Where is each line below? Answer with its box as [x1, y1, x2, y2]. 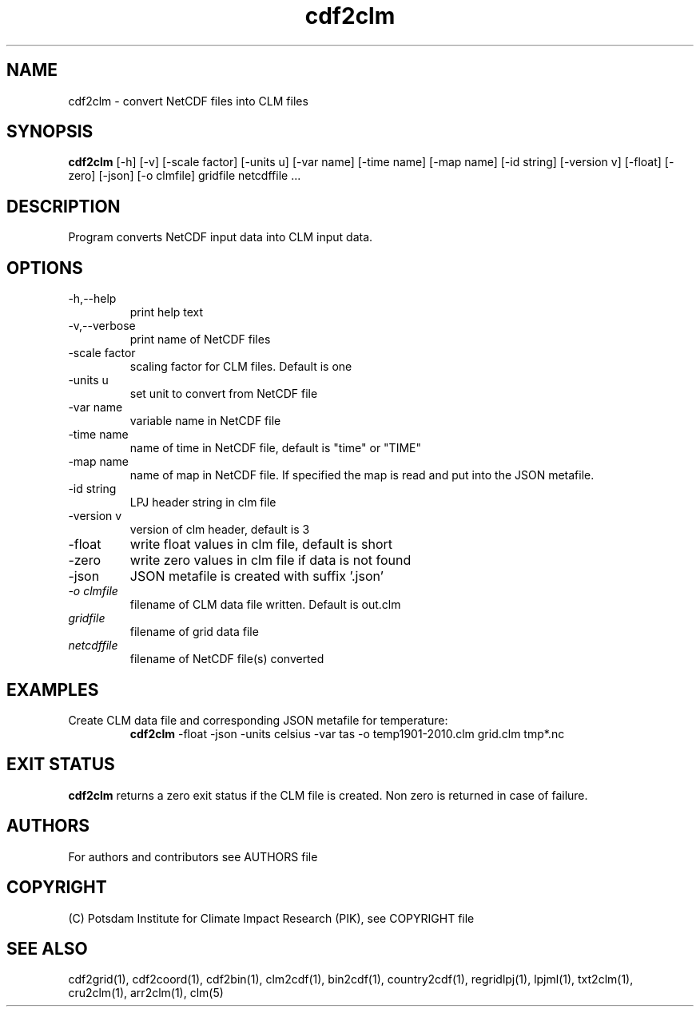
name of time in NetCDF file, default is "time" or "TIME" [129, 441, 422, 455]
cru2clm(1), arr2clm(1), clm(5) [68, 986, 224, 1000]
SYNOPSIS [6, 121, 93, 142]
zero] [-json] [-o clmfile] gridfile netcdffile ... [68, 169, 301, 183]
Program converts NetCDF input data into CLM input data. [68, 230, 373, 244]
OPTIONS [6, 257, 83, 278]
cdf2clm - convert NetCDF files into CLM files [68, 93, 308, 108]
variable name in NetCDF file [129, 414, 281, 428]
